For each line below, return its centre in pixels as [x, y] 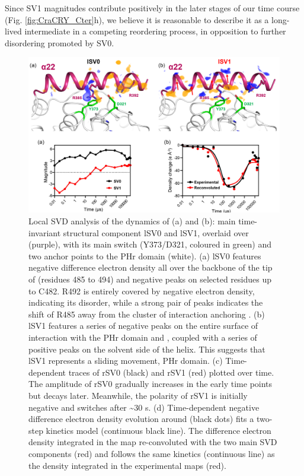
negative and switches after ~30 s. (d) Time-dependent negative [144, 407]
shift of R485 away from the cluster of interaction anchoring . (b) [147, 314]
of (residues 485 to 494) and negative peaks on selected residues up [150, 279]
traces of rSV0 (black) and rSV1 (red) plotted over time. [171, 372]
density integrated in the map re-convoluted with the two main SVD [153, 442]
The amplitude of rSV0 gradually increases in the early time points [151, 384]
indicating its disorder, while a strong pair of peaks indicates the [146, 302]
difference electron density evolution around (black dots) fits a [141, 419]
